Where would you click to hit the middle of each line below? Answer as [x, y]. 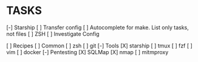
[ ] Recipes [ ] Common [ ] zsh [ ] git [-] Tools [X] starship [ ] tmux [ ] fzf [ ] [99, 46]
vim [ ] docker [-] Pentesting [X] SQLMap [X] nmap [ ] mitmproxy [87, 52]
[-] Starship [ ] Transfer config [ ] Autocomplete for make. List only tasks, [98, 27]
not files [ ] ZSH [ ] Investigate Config [53, 33]
